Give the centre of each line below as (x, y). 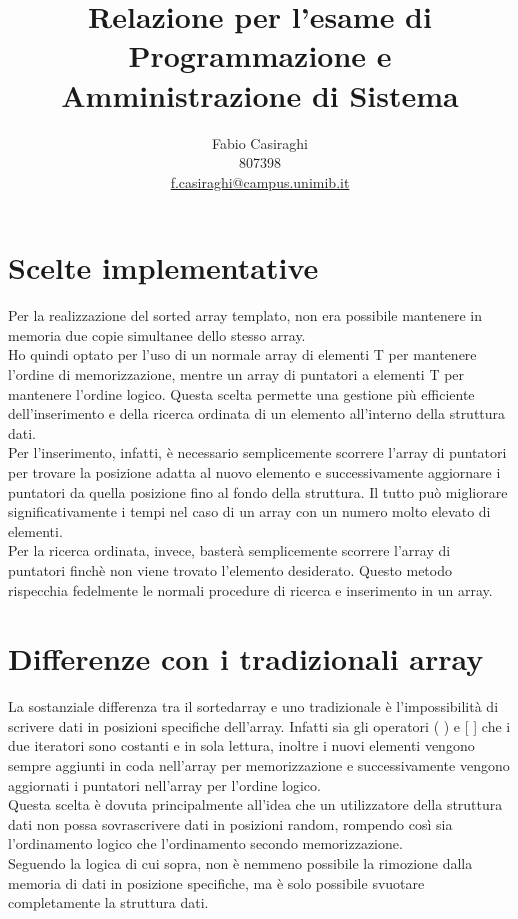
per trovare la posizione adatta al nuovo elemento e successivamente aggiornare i (254, 471)
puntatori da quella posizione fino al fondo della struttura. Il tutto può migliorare (258, 491)
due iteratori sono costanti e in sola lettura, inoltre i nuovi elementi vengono (241, 745)
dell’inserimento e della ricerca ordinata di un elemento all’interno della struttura (257, 413)
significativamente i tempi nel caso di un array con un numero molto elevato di (249, 511)
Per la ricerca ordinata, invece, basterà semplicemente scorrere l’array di (229, 550)
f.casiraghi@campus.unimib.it (260, 181)
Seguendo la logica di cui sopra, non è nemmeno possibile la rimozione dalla (240, 863)
